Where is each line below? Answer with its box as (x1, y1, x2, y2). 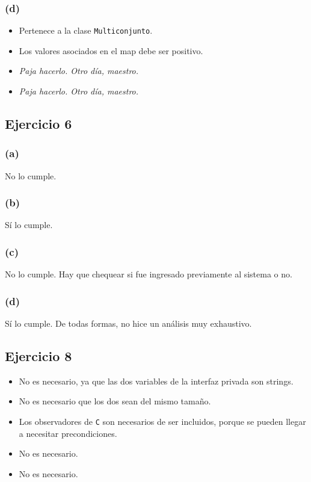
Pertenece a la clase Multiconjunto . (19, 24, 153, 37)
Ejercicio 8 (5, 347, 72, 365)
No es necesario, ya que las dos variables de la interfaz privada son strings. (19, 374, 294, 387)
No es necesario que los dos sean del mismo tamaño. (19, 395, 211, 407)
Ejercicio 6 (5, 114, 72, 133)
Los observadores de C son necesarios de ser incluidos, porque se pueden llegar (19, 415, 306, 428)
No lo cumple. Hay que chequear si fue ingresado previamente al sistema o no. (5, 268, 292, 280)
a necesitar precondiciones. (19, 427, 117, 439)
